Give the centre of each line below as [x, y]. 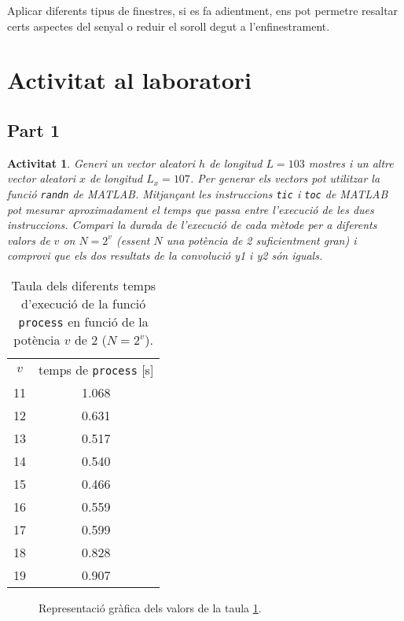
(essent [133, 240]
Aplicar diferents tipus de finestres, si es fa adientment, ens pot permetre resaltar [203, 10]
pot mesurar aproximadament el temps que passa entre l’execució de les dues [191, 209]
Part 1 [34, 129]
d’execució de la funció [84, 303]
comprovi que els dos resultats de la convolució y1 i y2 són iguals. [165, 255]
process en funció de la [83, 321]
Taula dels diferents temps [84, 285]
